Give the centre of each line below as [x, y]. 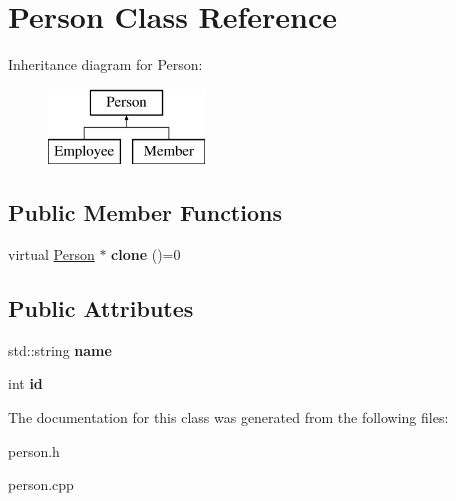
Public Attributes [101, 308]
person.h [34, 450]
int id [25, 383]
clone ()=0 [146, 254]
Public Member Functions [145, 212]
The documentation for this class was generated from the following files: [228, 417]
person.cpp [41, 484]
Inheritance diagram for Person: [105, 64]
